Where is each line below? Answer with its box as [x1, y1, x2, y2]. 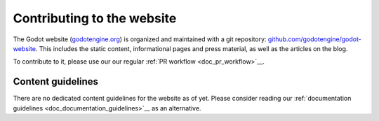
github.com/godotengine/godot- [267, 35, 361, 43]
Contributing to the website [13, 10, 177, 26]
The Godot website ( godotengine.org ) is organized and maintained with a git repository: [13, 35, 267, 43]
